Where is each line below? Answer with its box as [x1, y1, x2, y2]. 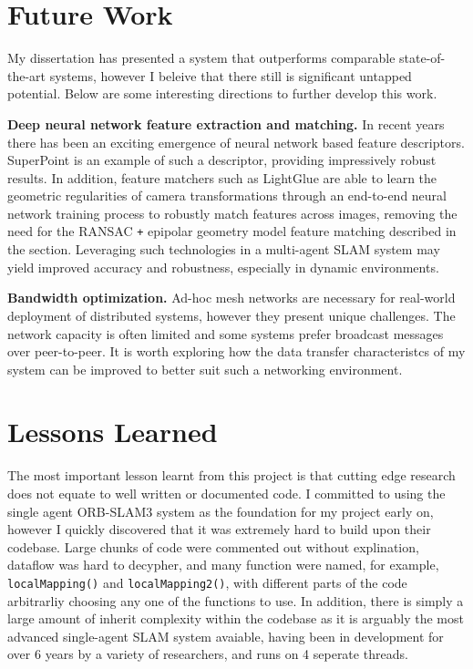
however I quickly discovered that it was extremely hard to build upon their [7, 520, 431, 539]
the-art [7, 66, 46, 85]
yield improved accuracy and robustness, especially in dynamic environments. [7, 257, 439, 276]
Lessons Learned [7, 413, 218, 450]
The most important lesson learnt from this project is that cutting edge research [7, 466, 456, 485]
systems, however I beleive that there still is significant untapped [49, 66, 412, 85]
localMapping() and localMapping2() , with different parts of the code [7, 572, 407, 592]
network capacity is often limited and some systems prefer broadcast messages [7, 324, 444, 343]
